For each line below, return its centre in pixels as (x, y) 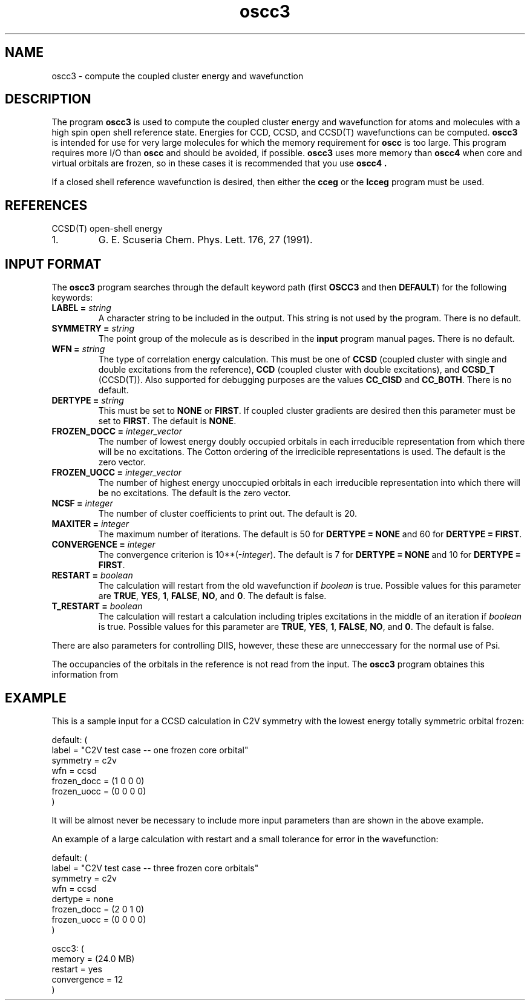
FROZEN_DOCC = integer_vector (117, 431)
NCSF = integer (82, 503)
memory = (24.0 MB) (93, 958)
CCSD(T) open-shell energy (107, 229)
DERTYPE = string (88, 401)
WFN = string (78, 349)
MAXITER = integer (90, 524)
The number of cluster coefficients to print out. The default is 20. (227, 514)
